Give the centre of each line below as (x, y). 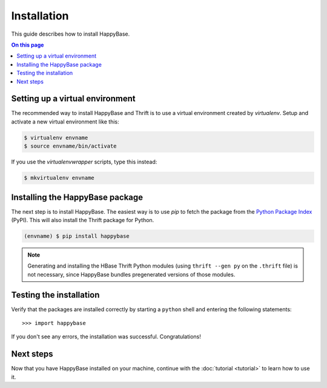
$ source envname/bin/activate (71, 146)
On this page (28, 45)
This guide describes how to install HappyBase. (71, 34)
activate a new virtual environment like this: (65, 122)
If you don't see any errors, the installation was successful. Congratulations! (106, 337)
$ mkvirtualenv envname (59, 178)
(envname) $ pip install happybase (77, 236)
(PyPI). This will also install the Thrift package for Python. (83, 220)
